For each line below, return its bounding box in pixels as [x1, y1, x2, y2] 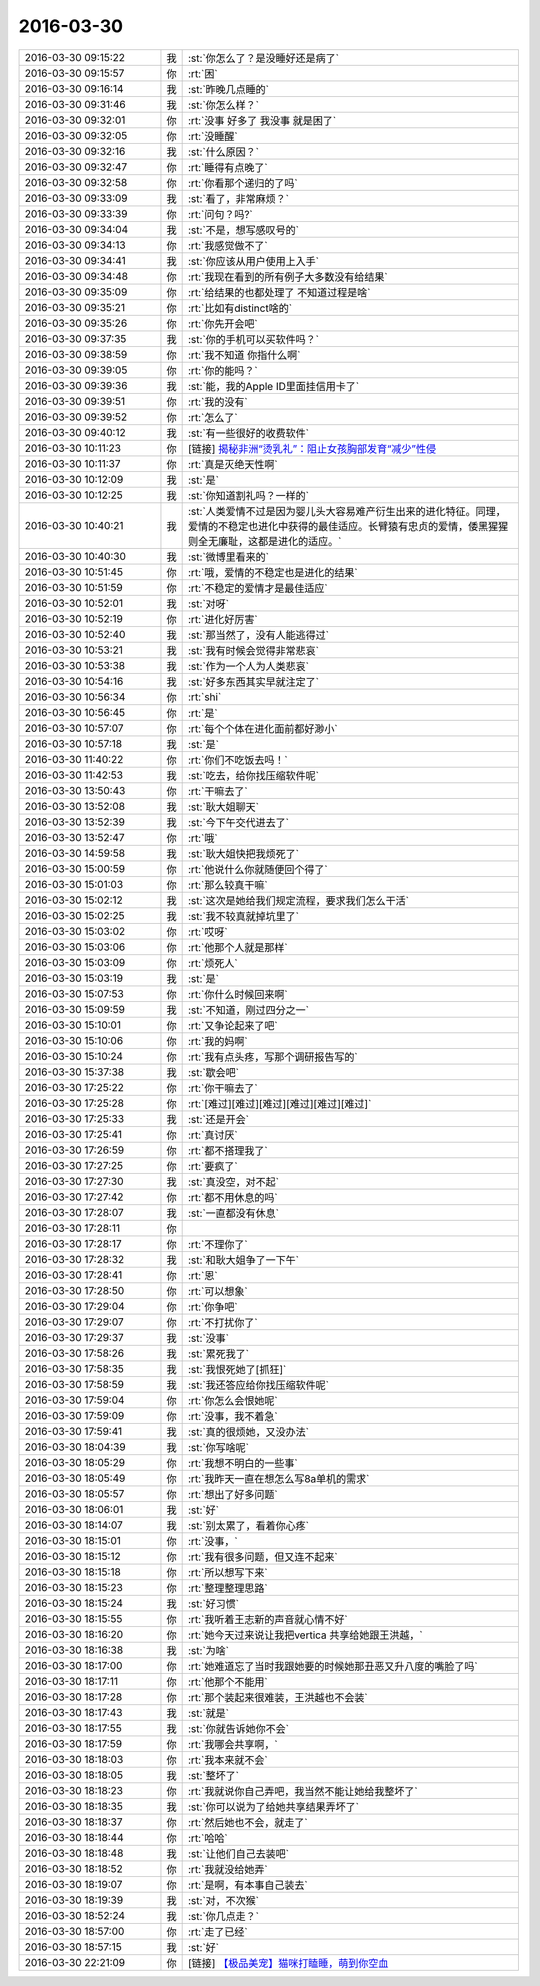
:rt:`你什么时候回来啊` [188, 987, 289, 1001]
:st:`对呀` [188, 596, 230, 610]
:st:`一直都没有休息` [188, 1206, 280, 1220]
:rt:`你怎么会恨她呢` [188, 1393, 279, 1407]
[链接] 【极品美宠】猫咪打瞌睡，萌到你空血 [188, 1956, 389, 1970]
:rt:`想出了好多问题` [188, 1487, 279, 1501]
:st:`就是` [188, 1706, 230, 1720]
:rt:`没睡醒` [188, 129, 239, 143]
